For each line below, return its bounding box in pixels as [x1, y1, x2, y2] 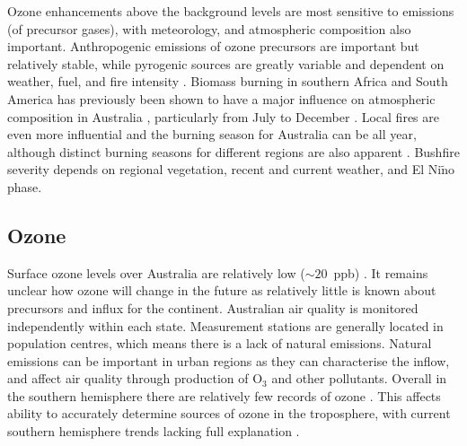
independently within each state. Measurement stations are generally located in [7, 316, 444, 335]
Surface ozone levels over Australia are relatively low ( [7, 263, 305, 282]
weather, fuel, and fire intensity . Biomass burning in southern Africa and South [7, 72, 448, 91]
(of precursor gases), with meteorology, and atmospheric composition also [7, 19, 411, 38]
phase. [7, 177, 42, 196]
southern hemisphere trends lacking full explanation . [7, 422, 300, 441]
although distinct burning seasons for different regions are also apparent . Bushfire [7, 142, 460, 161]
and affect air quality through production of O [7, 369, 263, 388]
